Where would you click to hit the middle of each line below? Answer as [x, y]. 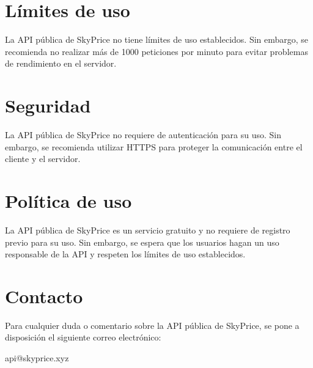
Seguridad [48, 105]
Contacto [44, 296]
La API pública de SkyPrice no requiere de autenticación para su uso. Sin [143, 135]
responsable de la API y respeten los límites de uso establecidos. [125, 254]
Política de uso [68, 201]
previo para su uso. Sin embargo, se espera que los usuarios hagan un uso [142, 242]
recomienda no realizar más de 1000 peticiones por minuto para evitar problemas [156, 51]
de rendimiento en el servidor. [61, 63]
